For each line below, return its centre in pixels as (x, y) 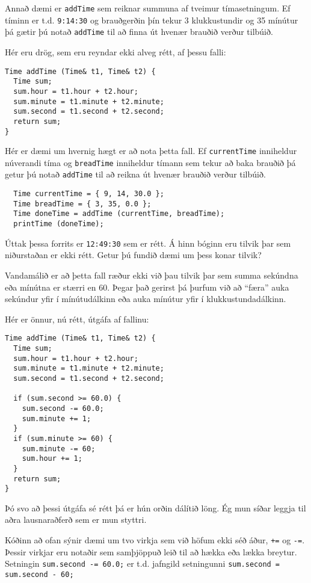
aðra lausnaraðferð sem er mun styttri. (76, 520)
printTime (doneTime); (59, 224)
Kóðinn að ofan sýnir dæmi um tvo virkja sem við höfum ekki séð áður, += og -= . (155, 540)
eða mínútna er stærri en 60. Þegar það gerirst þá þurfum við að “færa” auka (147, 287)
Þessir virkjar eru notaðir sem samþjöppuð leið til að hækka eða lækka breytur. (151, 551)
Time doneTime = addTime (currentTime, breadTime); (119, 214)
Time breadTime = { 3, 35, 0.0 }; (82, 204)
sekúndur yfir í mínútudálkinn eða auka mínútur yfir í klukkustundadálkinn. (146, 299)
